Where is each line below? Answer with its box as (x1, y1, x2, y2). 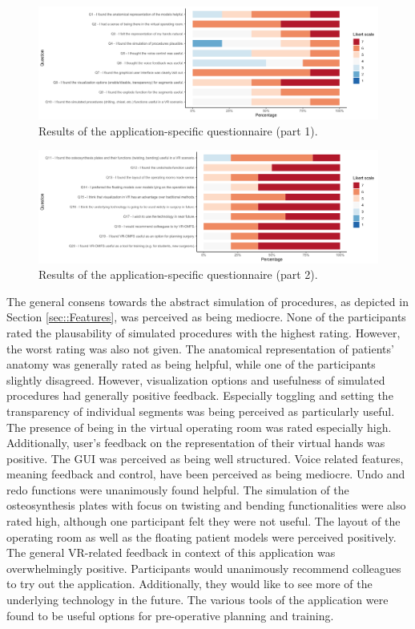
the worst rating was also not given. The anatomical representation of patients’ (6, 340, 394, 357)
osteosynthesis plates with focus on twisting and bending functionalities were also (6, 497, 406, 514)
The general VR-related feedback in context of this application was (6, 544, 336, 561)
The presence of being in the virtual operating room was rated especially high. (6, 418, 392, 435)
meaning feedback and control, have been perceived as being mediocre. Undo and (6, 466, 405, 482)
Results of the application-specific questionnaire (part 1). (38, 122, 318, 139)
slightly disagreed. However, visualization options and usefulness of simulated (6, 371, 385, 388)
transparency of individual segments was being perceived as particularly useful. (6, 402, 395, 419)
